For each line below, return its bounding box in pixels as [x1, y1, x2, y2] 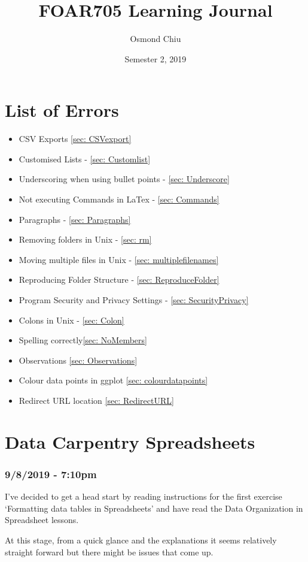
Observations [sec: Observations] [19, 353, 138, 366]
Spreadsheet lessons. [5, 513, 79, 526]
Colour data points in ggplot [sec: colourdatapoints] [19, 374, 208, 386]
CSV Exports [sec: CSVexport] [19, 132, 132, 145]
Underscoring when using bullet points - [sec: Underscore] [19, 173, 230, 185]
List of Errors [5, 98, 119, 122]
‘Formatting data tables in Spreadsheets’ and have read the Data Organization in [5, 501, 303, 514]
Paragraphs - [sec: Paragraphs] [19, 213, 131, 225]
